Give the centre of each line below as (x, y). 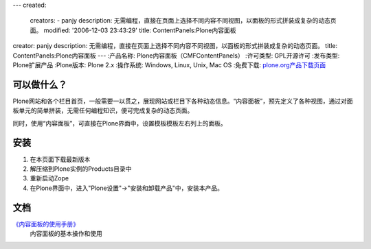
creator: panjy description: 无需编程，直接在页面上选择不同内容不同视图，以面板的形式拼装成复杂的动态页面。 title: (175, 46)
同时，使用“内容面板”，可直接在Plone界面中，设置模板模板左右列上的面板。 (120, 123)
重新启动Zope (49, 178)
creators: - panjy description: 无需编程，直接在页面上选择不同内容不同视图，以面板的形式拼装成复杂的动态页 (183, 21)
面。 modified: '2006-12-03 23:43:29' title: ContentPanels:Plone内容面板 (133, 30)
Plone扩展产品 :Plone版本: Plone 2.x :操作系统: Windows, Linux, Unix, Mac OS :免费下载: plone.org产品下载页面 (169, 64)
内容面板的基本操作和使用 (66, 234)
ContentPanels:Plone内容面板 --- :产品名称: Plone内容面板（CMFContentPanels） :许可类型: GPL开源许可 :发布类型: (176, 56)
